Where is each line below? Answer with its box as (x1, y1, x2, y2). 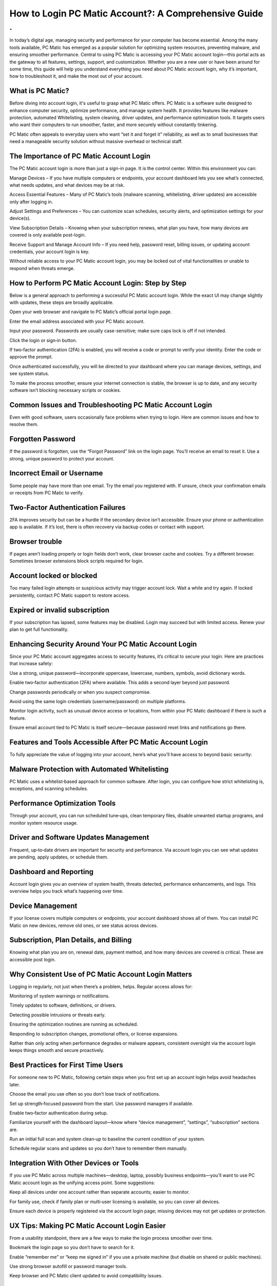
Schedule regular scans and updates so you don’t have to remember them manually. (9, 1145, 188, 1152)
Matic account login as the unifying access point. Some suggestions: (9, 1180, 155, 1186)
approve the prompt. (9, 354, 53, 360)
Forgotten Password (9, 435, 76, 443)
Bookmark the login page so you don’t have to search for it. (9, 1244, 135, 1251)
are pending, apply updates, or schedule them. (9, 854, 109, 860)
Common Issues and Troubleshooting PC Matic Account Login (9, 400, 212, 409)
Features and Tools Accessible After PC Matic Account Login (9, 738, 208, 746)
